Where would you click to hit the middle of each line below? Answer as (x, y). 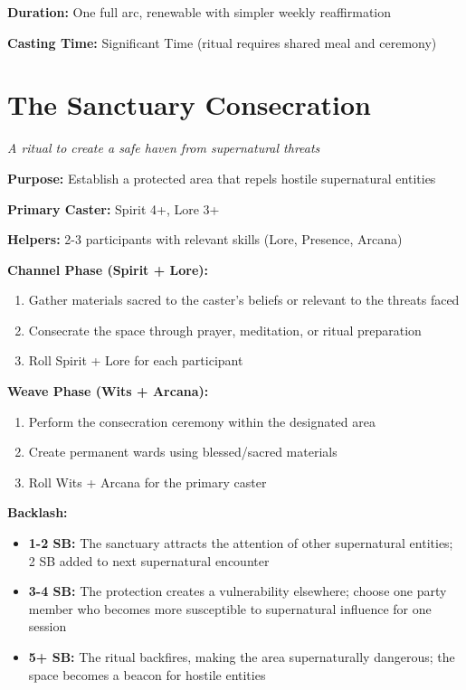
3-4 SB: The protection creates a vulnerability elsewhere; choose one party (238, 591)
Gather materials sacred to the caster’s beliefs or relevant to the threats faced (244, 300)
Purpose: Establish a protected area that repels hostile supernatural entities (222, 178)
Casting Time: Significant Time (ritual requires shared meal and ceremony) (222, 42)
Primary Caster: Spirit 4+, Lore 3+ (114, 208)
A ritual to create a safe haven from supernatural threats (164, 148)
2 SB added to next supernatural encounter (149, 560)
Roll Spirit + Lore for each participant (136, 360)
